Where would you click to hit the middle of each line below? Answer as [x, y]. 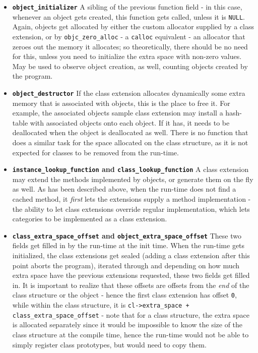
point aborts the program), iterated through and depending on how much [126, 265]
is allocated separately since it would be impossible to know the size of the [127, 325]
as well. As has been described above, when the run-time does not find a [124, 189]
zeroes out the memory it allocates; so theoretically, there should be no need [130, 46]
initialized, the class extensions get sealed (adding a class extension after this [131, 255]
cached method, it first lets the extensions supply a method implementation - [132, 199]
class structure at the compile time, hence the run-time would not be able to [131, 334]
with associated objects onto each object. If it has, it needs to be [130, 122]
